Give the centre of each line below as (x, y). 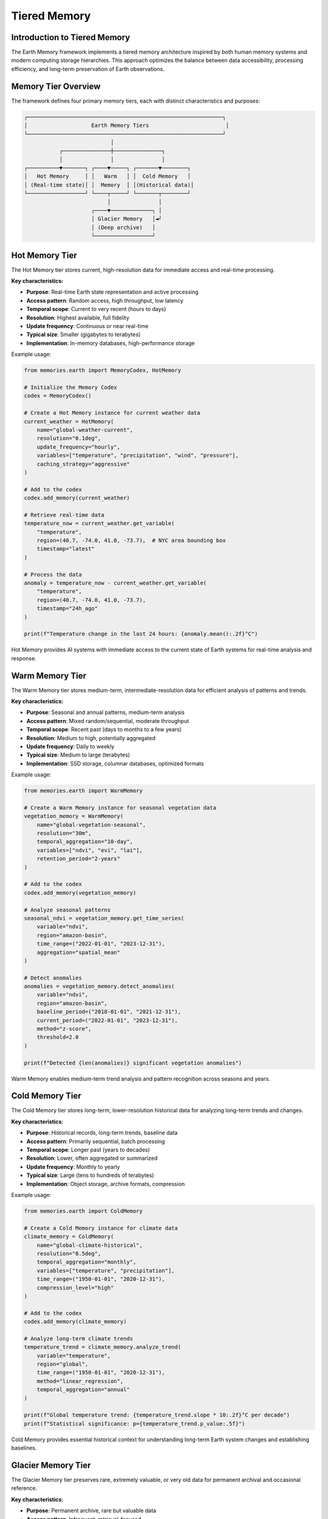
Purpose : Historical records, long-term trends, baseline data (102, 1133)
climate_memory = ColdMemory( (69, 1237)
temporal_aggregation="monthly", (87, 1262)
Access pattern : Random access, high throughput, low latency (105, 300)
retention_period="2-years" (79, 859)
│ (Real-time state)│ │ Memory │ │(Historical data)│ (109, 185)
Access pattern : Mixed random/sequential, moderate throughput (108, 721)
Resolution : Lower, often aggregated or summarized (92, 1158)
